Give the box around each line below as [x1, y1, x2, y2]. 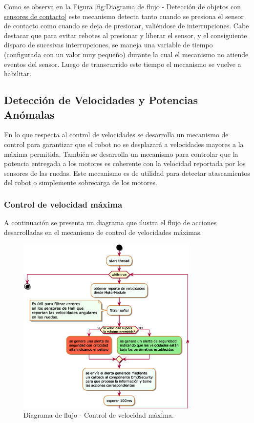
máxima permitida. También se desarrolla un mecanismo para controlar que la [4, 148, 238, 159]
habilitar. [4, 68, 32, 79]
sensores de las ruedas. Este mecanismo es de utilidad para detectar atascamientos [4, 168, 250, 178]
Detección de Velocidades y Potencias [4, 92, 198, 107]
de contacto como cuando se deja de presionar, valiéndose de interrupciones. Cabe [4, 21, 249, 31]
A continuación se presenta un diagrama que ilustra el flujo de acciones [4, 217, 217, 228]
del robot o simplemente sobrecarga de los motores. [4, 177, 157, 188]
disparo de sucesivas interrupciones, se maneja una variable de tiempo [4, 40, 213, 50]
